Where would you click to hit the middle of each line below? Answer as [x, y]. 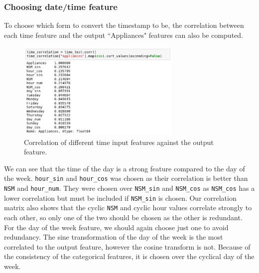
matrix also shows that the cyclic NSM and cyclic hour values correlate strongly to [128, 207]
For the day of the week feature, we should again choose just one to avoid [116, 227]
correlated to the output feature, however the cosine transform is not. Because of [127, 246]
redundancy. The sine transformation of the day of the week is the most [114, 237]
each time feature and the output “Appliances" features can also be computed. [124, 35]
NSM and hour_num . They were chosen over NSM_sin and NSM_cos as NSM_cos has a [129, 188]
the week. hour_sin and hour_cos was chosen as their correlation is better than [126, 178]
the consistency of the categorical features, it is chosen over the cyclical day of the [129, 256]
